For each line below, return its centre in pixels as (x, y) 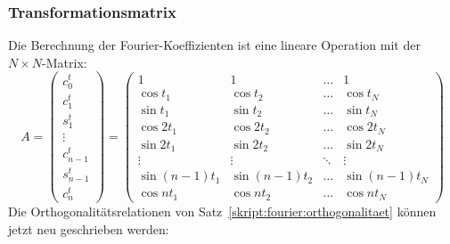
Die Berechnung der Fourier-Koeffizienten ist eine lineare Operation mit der (214, 45)
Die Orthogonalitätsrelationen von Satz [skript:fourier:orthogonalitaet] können (222, 211)
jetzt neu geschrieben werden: (89, 229)
